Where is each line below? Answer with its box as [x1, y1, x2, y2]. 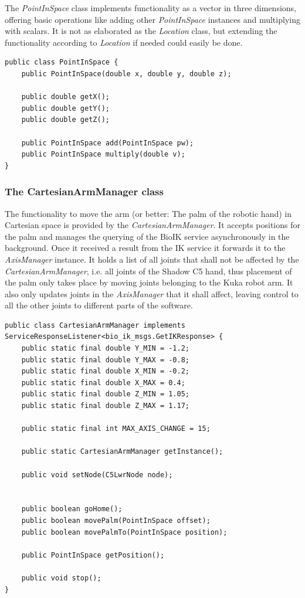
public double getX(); [21, 93, 110, 101]
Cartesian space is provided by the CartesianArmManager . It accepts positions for [5, 219, 300, 231]
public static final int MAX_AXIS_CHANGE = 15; [21, 424, 211, 433]
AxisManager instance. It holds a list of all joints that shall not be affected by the [5, 253, 299, 265]
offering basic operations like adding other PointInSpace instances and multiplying [5, 13, 300, 25]
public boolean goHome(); [21, 505, 123, 514]
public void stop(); [21, 573, 101, 582]
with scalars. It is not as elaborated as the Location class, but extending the [5, 25, 277, 37]
